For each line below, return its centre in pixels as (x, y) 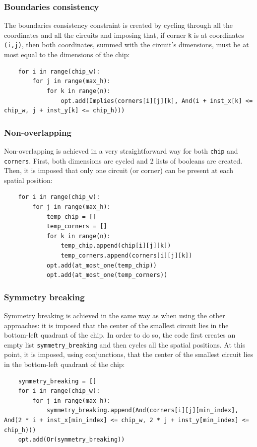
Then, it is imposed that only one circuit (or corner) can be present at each (119, 170)
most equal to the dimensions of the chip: (67, 54)
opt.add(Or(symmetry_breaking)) (71, 440)
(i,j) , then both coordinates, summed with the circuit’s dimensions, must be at (127, 45)
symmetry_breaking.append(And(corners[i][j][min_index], (142, 410)
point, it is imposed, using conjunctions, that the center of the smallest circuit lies (129, 354)
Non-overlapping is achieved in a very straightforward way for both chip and (121, 150)
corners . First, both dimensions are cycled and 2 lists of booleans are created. (123, 160)
